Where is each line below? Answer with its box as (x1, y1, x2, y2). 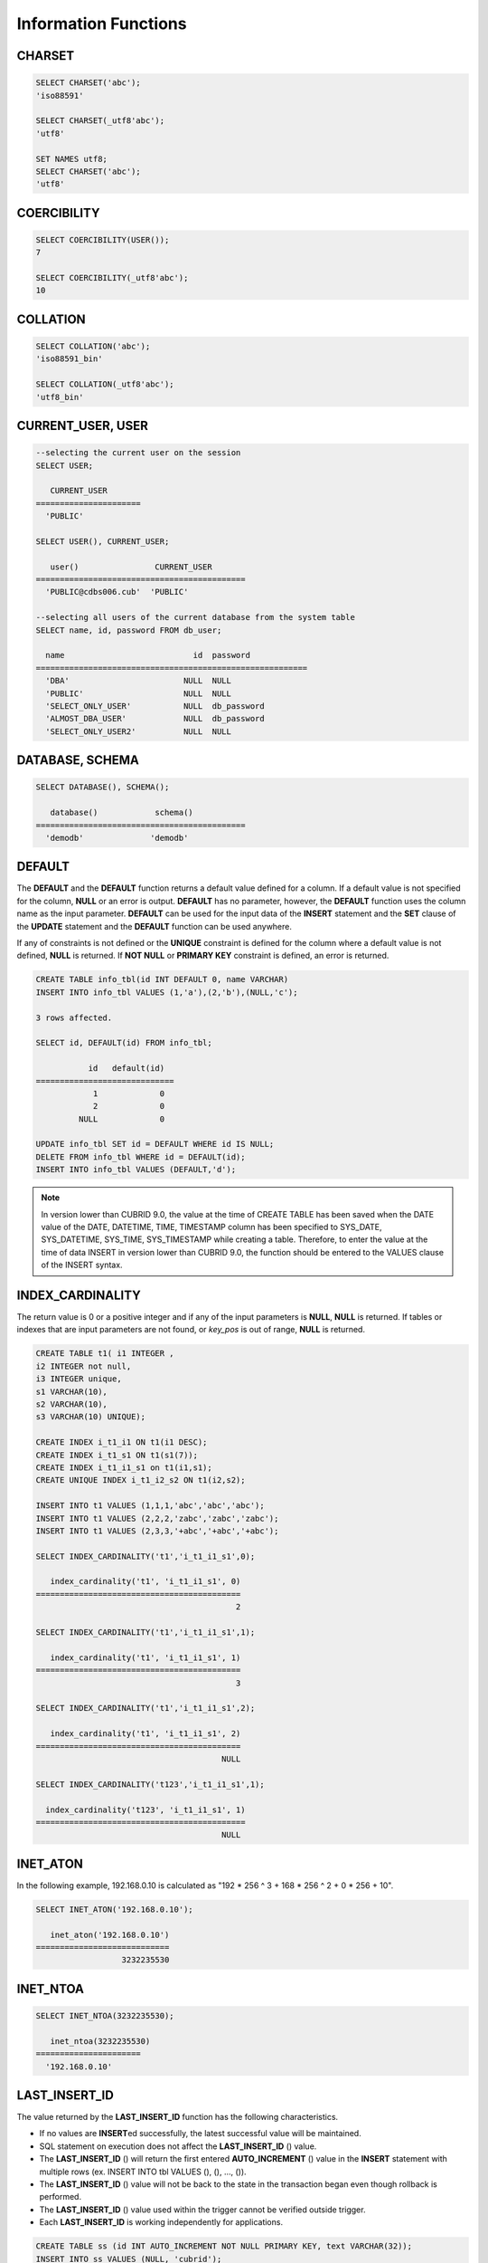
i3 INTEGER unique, (35, 1374, 122, 1384)
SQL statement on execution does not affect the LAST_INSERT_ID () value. (39, 2141, 317, 2152)
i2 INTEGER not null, (35, 1361, 132, 1371)
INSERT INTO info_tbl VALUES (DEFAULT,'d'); (35, 1164, 237, 1175)
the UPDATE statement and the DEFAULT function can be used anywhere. (16, 921, 293, 931)
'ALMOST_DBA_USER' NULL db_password (45, 713, 266, 724)
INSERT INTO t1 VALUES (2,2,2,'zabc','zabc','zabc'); (35, 1513, 279, 1523)
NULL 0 (78, 1113, 165, 1124)
